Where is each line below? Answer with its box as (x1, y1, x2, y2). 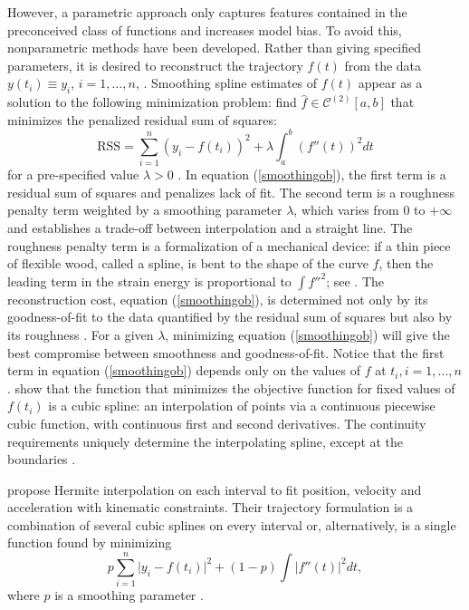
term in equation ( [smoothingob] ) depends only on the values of (7, 361, 360, 380)
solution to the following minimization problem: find (7, 92, 297, 111)
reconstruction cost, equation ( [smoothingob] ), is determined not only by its (7, 289, 428, 308)
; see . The (326, 271, 385, 290)
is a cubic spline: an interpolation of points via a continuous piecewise (48, 396, 435, 415)
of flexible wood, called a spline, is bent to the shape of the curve (7, 254, 368, 273)
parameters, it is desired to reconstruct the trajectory (7, 55, 303, 74)
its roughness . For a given (7, 324, 154, 344)
